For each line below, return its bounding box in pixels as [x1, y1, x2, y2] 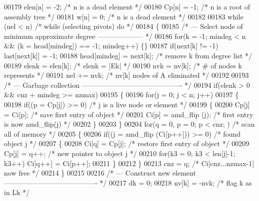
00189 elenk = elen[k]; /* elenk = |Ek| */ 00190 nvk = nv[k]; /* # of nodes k [4, 60, 242, 70]
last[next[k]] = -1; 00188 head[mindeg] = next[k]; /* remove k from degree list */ [4, 50, 252, 60]
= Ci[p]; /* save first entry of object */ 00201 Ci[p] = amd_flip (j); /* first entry [4, 109, 253, 119]
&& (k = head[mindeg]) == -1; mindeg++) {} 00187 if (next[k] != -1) [4, 40, 218, 51]
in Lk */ [4, 187, 30, 198]
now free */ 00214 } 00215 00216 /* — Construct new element [4, 168, 196, 178]
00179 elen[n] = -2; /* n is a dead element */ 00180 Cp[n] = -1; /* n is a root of [4, 1, 250, 11]
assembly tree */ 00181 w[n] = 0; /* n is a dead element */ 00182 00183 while [4, 11, 243, 21]
